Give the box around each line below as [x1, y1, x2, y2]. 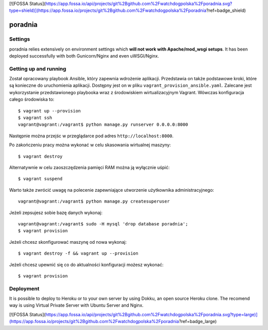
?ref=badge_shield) [206, 7, 246, 13]
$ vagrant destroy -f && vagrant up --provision [18, 251, 138, 256]
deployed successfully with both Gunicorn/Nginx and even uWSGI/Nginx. [9, 53, 159, 59]
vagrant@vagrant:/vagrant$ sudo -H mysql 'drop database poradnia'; [18, 221, 188, 226]
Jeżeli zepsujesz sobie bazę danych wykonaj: [9, 210, 103, 216]
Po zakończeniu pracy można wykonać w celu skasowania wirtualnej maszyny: [9, 142, 171, 148]
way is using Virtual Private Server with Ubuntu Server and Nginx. [9, 302, 144, 308]
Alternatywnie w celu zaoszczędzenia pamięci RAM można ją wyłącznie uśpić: [9, 164, 170, 170]
